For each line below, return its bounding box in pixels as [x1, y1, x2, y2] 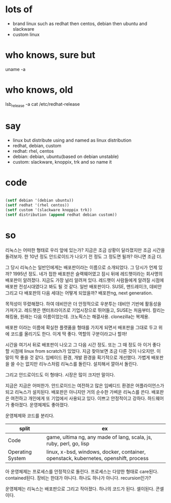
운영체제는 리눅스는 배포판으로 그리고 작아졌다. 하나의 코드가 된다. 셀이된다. [5, 486, 155, 492]
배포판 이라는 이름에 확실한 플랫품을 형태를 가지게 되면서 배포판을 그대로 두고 [5, 324, 158, 330]
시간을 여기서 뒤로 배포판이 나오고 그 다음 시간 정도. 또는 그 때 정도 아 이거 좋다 [5, 341, 161, 348]
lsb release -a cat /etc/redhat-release [5, 101, 80, 108]
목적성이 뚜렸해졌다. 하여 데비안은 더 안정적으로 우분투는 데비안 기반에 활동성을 [5, 301, 162, 307]
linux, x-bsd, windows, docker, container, [46, 448, 146, 455]
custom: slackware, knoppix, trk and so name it [12, 158, 112, 165]
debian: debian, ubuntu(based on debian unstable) [12, 153, 119, 159]
